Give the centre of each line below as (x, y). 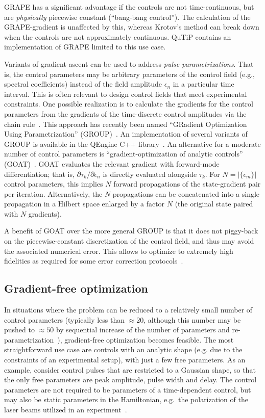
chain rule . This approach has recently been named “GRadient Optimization (126, 124)
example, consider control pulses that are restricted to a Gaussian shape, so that (130, 369)
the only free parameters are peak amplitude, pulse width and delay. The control (130, 380)
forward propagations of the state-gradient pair (187, 184)
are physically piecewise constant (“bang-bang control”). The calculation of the (127, 17)
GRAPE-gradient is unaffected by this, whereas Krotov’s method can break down (132, 27)
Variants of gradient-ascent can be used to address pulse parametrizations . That (129, 63)
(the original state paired (214, 204)
